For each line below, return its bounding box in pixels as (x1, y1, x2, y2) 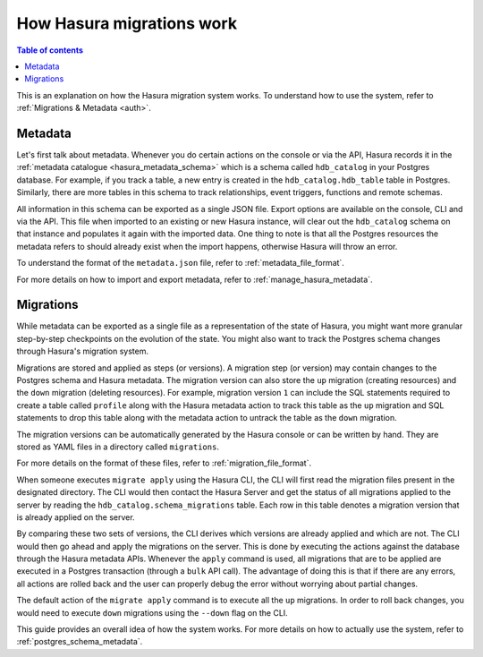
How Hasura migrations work (16, 13, 237, 33)
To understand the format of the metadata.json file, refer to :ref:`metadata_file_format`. (16, 258, 344, 269)
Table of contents (16, 45, 84, 55)
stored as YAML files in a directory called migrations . (16, 441, 219, 452)
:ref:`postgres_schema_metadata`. (16, 636, 143, 647)
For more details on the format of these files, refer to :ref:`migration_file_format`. (16, 457, 312, 469)
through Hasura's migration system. (16, 346, 149, 357)
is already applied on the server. (16, 511, 135, 523)
